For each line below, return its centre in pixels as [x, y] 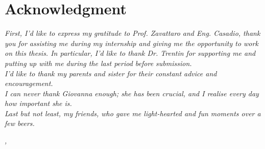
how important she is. [38, 103]
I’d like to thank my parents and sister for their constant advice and [111, 73]
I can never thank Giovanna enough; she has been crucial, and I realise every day [132, 93]
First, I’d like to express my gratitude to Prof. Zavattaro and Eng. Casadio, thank [132, 33]
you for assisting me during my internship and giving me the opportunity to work [131, 43]
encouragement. [29, 83]
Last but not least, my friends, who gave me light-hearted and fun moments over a [133, 113]
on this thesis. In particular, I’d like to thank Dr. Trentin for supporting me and [130, 53]
